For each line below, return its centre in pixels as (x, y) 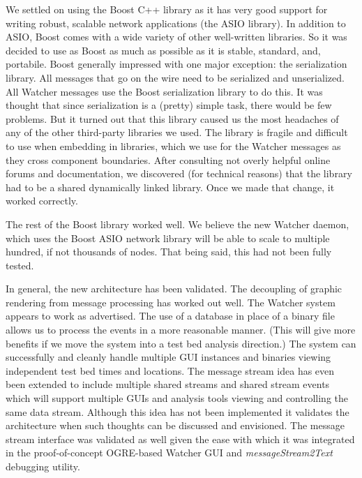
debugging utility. (43, 466)
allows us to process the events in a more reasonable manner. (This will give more (181, 330)
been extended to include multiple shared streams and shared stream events (168, 384)
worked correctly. (42, 201)
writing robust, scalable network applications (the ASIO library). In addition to (176, 23)
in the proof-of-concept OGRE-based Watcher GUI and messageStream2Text (169, 453)
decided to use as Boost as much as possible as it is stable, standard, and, (163, 50)
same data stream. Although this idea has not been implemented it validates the (178, 411)
